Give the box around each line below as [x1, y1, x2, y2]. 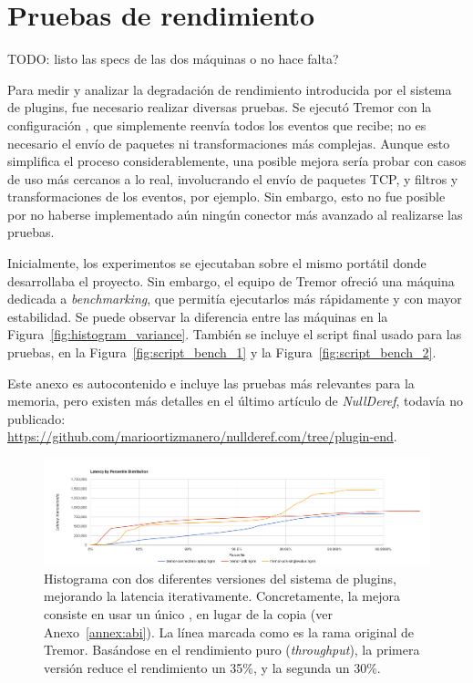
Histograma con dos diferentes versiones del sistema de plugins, [44, 568, 396, 587]
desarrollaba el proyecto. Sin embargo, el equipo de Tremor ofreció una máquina [7, 271, 455, 290]
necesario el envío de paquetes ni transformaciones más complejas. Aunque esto [7, 133, 450, 152]
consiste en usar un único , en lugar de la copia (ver [44, 605, 333, 624]
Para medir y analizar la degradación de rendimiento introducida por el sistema [7, 79, 452, 98]
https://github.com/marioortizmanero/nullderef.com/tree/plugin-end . [7, 427, 397, 446]
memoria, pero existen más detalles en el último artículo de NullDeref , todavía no [7, 391, 464, 410]
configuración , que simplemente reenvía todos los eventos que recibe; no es [7, 115, 427, 134]
